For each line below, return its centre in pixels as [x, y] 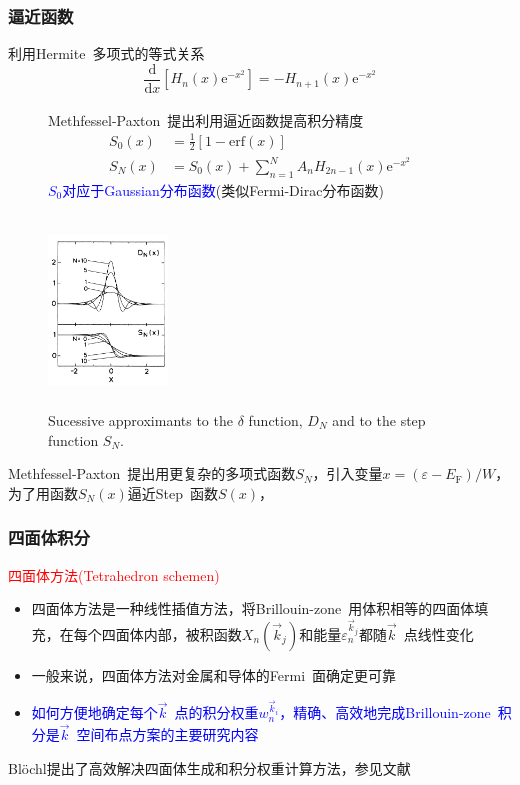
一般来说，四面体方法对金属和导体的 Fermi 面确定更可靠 [214, 674]
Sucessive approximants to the [140, 420]
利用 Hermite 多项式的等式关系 [106, 53]
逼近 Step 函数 [172, 492]
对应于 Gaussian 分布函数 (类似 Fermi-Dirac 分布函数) [223, 189]
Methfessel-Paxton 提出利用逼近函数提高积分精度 [206, 119]
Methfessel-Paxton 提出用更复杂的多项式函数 [152, 473]
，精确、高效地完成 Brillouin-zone [385, 712]
